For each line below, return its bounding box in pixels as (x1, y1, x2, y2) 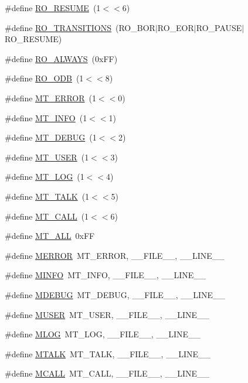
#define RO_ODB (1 (5, 72, 84, 84)
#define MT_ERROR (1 (5, 91, 96, 104)
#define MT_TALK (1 (5, 190, 90, 202)
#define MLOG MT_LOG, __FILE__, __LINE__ (5, 328, 201, 340)
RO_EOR (157, 21, 194, 33)
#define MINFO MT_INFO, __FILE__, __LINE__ (5, 269, 206, 281)
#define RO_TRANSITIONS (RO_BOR (5, 21, 155, 33)
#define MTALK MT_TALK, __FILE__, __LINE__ (5, 347, 211, 360)
